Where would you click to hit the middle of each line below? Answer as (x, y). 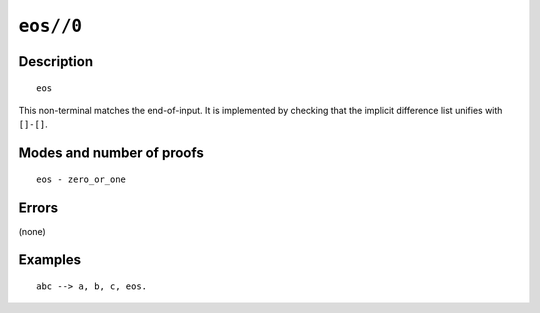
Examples (50, 260)
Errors (38, 207)
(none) (32, 231)
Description (56, 61)
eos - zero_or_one (81, 179)
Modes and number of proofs (111, 153)
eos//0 (50, 26)
